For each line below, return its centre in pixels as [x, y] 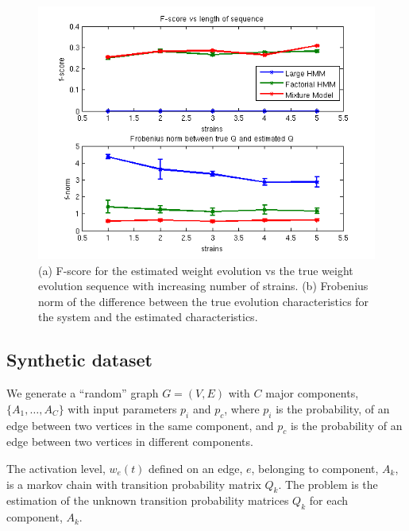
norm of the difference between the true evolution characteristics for [204, 301]
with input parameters [122, 408]
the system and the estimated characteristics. [148, 317]
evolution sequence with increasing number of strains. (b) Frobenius [203, 286]
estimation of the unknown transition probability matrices [148, 500]
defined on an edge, [196, 468]
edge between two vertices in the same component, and [140, 425]
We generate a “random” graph [83, 393]
